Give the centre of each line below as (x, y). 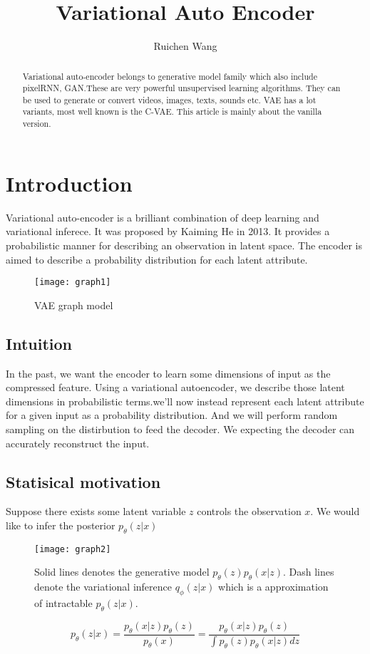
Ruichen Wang (185, 46)
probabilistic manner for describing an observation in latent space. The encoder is (184, 245)
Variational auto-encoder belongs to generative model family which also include (170, 76)
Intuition (39, 343)
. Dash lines (309, 572)
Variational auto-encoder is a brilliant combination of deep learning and (163, 217)
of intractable (63, 602)
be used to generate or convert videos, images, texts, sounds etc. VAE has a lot (169, 99)
